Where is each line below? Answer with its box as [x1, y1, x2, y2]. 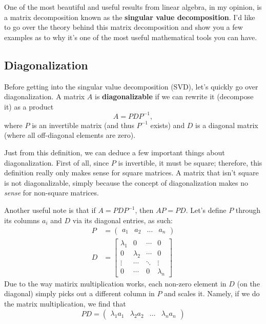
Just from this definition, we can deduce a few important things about [4, 147, 225, 158]
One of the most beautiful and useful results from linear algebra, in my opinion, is [4, 2, 262, 12]
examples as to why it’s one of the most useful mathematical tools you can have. [4, 31, 257, 42]
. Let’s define [186, 205, 227, 215]
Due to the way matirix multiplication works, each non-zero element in [4, 278, 227, 289]
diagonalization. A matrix [4, 91, 85, 102]
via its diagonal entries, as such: [72, 214, 173, 225]
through [235, 205, 261, 215]
